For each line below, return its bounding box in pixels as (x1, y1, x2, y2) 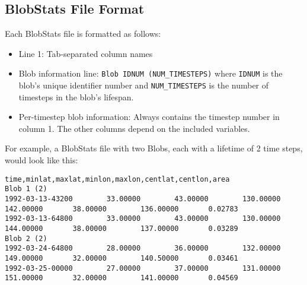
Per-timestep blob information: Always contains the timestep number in (18, 110, 280, 123)
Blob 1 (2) (5, 185, 47, 194)
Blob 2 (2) (5, 234, 47, 243)
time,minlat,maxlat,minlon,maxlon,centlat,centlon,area (5, 175, 230, 183)
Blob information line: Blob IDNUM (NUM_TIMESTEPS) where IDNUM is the (18, 67, 283, 80)
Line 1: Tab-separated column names (18, 47, 153, 59)
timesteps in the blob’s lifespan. (18, 90, 134, 103)
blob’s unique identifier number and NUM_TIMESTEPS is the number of (18, 79, 269, 91)
